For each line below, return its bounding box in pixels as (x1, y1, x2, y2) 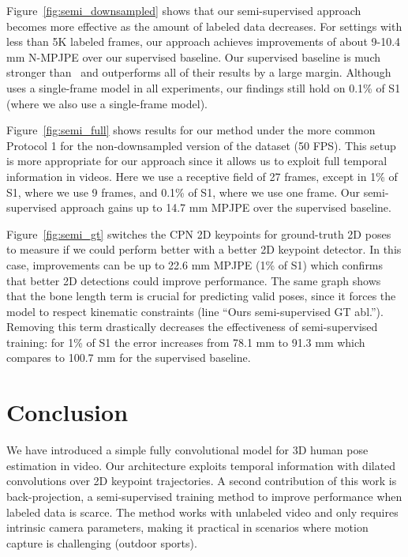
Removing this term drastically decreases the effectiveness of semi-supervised (6, 318, 378, 335)
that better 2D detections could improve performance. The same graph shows (6, 272, 381, 288)
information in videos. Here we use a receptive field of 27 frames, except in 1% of (6, 167, 398, 184)
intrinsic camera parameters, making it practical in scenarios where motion (6, 519, 369, 536)
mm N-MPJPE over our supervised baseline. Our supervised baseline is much (6, 48, 381, 65)
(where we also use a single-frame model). (6, 95, 208, 111)
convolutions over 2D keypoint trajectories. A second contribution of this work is (6, 472, 397, 489)
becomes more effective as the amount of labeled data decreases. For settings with (6, 17, 402, 34)
